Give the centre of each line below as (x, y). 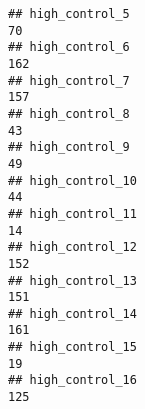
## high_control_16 (72, 380)
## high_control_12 (72, 247)
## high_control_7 (69, 80)
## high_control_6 (69, 47)
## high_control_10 (72, 180)
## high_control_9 (69, 147)
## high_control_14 (72, 313)
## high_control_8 (69, 113)
